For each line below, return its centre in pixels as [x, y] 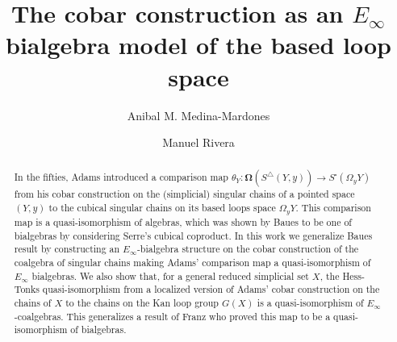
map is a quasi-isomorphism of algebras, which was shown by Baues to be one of [183, 222]
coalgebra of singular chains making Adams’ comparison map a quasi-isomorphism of [192, 263]
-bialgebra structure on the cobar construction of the [248, 249]
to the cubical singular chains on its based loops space [162, 208]
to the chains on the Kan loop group [142, 303]
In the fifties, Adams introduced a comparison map [121, 177]
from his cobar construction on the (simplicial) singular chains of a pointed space [184, 194]
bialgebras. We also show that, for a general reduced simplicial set [170, 275]
